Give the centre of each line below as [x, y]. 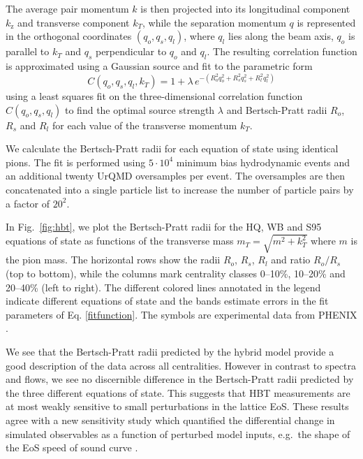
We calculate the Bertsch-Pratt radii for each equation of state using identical [172, 148]
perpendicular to [131, 51]
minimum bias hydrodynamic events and [263, 162]
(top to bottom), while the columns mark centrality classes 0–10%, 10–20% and [176, 273]
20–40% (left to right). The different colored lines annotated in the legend [163, 287]
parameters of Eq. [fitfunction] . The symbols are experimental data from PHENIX [181, 314]
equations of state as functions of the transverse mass [120, 241]
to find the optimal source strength [140, 109]
